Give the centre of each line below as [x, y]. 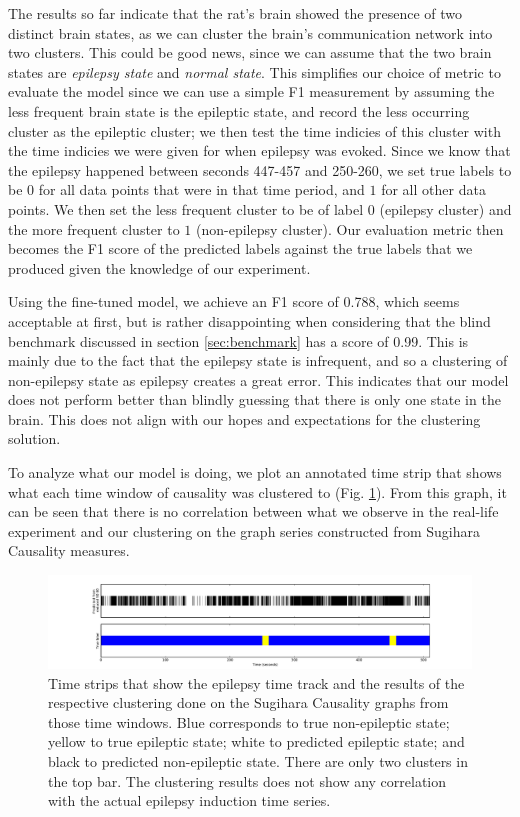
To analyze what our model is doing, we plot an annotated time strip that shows [255, 472]
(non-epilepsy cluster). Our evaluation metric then [350, 228]
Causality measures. [69, 550]
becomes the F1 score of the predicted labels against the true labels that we [240, 248]
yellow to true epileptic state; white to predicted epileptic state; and [256, 741]
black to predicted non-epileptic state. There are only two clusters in [258, 760]
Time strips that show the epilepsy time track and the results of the [256, 682]
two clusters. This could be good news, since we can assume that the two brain [250, 52]
